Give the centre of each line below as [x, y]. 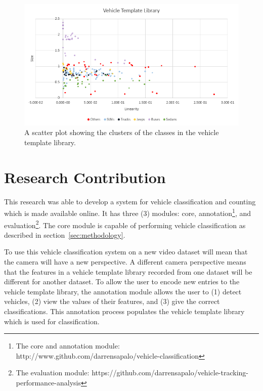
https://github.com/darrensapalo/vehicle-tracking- [170, 373]
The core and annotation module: [68, 346]
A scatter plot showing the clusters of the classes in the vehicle [122, 132]
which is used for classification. [52, 321]
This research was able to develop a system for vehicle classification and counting [130, 201]
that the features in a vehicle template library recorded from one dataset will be [128, 271]
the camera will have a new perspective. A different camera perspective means [125, 262]
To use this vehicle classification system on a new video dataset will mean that [126, 252]
